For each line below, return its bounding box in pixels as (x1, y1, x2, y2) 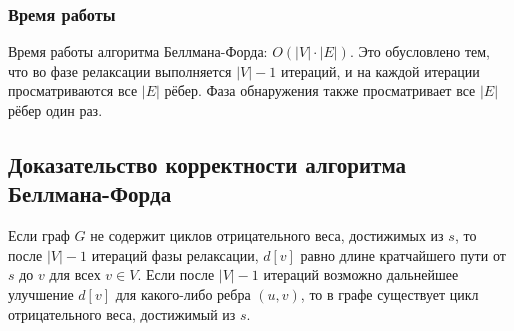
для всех (49, 264, 101, 285)
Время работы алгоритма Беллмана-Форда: (8, 41, 268, 62)
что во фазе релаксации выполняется (8, 60, 232, 81)
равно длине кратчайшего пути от (300, 244, 506, 265)
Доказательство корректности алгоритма (8, 148, 407, 179)
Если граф (8, 225, 70, 246)
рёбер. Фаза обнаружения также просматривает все (164, 80, 476, 101)
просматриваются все (8, 80, 138, 101)
